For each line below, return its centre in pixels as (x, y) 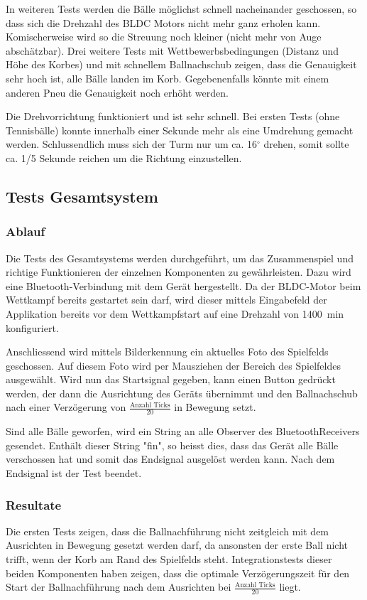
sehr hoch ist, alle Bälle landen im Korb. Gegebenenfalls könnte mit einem (168, 78)
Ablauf (26, 231)
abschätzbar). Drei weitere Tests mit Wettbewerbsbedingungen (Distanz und (172, 50)
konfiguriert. (32, 327)
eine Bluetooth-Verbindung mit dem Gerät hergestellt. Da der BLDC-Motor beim (183, 285)
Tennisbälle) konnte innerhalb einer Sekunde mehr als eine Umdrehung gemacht (180, 130)
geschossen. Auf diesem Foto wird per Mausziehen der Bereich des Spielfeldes (173, 365)
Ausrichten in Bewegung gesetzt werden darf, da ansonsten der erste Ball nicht (177, 545)
